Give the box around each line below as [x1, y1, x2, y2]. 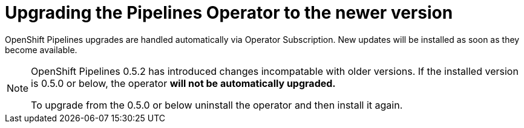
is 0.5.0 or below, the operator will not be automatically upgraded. [31, 77, 336, 89]
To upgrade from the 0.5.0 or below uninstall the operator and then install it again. [31, 98, 403, 111]
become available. [5, 44, 77, 55]
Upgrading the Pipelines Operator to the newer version [5, 2, 453, 23]
